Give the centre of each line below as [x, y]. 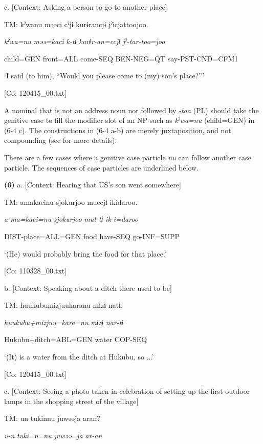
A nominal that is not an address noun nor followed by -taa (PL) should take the [131, 110]
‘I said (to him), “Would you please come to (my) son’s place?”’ [104, 76]
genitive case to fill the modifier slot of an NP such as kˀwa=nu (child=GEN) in [129, 120]
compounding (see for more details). [61, 140]
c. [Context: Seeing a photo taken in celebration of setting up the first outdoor [127, 391]
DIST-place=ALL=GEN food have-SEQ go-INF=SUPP [92, 236]
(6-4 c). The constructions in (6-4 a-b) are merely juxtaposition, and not [118, 130]
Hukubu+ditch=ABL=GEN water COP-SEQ [76, 339]
